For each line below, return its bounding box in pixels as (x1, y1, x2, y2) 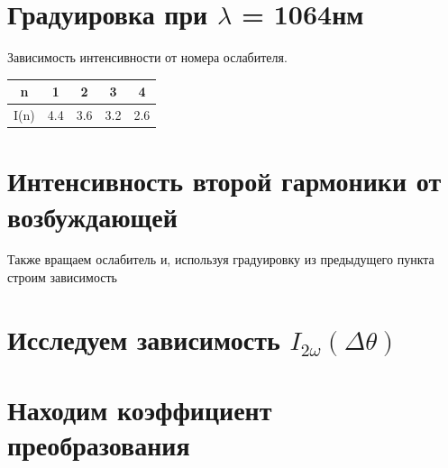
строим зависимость (7, 268, 117, 287)
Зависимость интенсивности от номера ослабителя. (7, 48, 288, 67)
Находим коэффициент (7, 391, 272, 428)
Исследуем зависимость (7, 320, 280, 357)
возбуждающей (7, 197, 178, 234)
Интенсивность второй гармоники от (7, 162, 442, 199)
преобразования (7, 427, 190, 463)
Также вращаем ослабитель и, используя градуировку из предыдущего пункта (7, 250, 434, 269)
